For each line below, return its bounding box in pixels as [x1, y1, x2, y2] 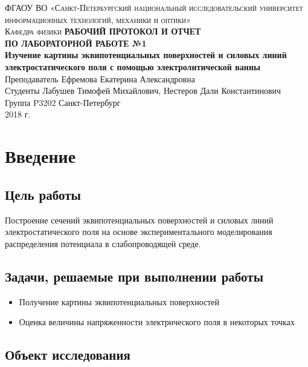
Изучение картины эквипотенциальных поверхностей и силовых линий [5, 48, 287, 61]
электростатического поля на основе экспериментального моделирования [5, 225, 272, 238]
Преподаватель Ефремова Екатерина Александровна [5, 72, 195, 85]
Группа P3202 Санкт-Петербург [5, 96, 121, 108]
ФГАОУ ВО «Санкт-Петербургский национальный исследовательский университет [5, 1, 303, 13]
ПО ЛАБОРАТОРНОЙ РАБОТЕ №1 [5, 36, 147, 49]
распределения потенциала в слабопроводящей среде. [5, 237, 201, 250]
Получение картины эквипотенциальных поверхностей [19, 295, 220, 308]
